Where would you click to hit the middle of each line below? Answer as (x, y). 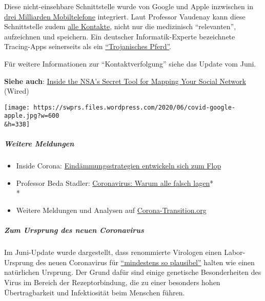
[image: (17, 107)
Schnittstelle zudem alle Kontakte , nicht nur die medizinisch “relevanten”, (120, 26)
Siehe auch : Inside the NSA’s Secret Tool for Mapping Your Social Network (125, 81)
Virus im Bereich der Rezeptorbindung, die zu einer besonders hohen (112, 282)
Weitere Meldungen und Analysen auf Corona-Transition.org (111, 210)
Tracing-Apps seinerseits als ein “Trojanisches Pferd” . (88, 46)
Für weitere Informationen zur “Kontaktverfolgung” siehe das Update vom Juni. (130, 63)
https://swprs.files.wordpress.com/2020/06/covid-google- (135, 107)
